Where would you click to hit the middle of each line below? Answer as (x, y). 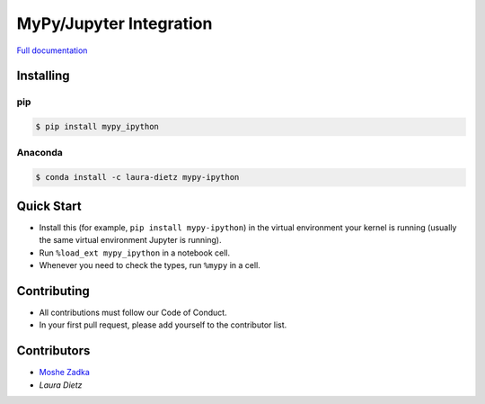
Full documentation (52, 50)
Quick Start (49, 206)
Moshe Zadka (64, 373)
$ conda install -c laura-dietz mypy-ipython (137, 177)
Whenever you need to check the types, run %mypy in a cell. (150, 265)
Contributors (53, 351)
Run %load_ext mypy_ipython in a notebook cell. (135, 253)
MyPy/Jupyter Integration (115, 23)
